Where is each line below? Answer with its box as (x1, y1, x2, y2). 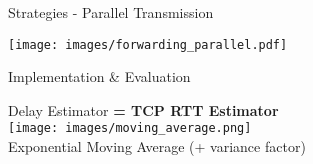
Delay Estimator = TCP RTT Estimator (8, 99, 279, 120)
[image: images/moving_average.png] (8, 121, 252, 136)
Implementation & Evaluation (8, 66, 191, 87)
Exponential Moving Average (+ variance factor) (8, 136, 306, 157)
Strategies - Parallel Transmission (8, 2, 214, 22)
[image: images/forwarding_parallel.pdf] (8, 37, 288, 52)
